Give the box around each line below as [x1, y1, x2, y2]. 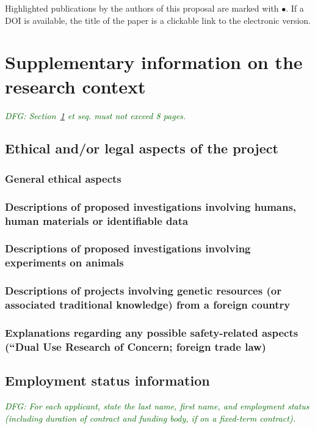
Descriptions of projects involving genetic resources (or [5, 283, 281, 298]
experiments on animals [5, 255, 124, 270]
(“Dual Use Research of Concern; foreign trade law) [5, 339, 266, 354]
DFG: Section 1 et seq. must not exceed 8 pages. [5, 109, 186, 122]
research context [5, 73, 146, 98]
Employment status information [5, 371, 210, 390]
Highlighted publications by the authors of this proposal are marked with [5, 2, 279, 14]
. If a [286, 2, 304, 14]
